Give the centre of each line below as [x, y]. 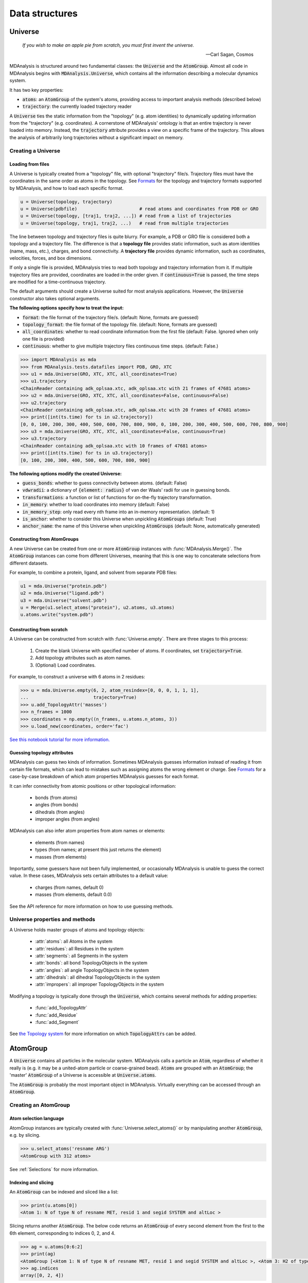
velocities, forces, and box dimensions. [51, 258]
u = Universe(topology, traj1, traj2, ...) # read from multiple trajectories [124, 223]
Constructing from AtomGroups [44, 539]
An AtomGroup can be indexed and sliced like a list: [64, 1192]
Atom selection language [37, 1118]
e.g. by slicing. [25, 1135]
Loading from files [30, 164]
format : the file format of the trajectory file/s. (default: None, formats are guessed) [110, 317]
